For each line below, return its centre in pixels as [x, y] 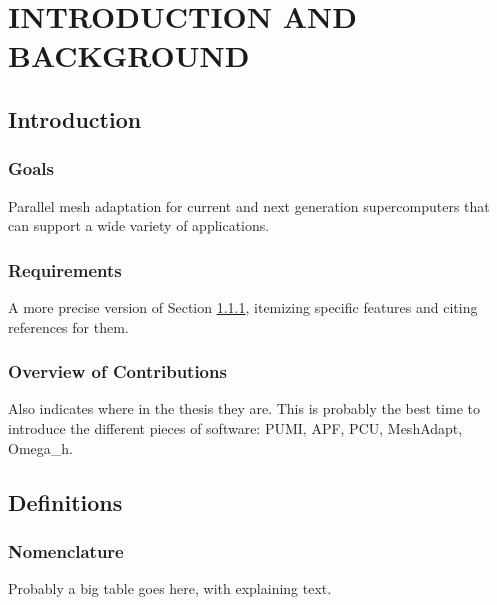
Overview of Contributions [117, 371]
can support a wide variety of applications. [139, 225]
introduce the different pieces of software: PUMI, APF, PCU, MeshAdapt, [235, 427]
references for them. [68, 326]
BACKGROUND [129, 55]
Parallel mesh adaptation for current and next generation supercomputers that [249, 205]
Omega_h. [40, 447]
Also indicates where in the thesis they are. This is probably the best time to [244, 408]
